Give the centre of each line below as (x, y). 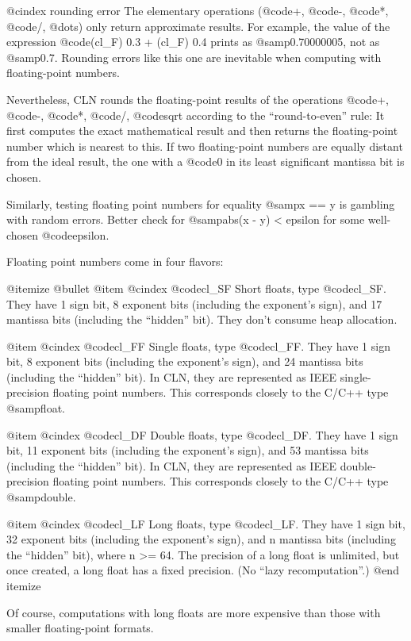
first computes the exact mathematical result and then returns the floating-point (202, 131)
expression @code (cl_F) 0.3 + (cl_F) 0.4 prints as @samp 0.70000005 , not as (193, 42)
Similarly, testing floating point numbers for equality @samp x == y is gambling (201, 203)
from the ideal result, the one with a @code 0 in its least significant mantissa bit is (205, 161)
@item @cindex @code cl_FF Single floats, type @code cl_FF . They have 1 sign (198, 345)
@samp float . (36, 408)
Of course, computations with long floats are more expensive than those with (194, 612)
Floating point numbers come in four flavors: (115, 261)
